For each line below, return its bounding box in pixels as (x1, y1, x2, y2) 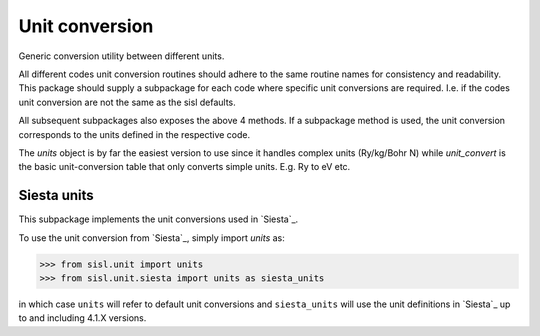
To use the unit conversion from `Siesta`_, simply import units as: (18, 231, 285, 244)
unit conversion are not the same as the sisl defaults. (18, 96, 237, 108)
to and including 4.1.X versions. (18, 312, 147, 324)
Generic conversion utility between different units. (18, 50, 225, 62)
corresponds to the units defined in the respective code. (18, 128, 251, 140)
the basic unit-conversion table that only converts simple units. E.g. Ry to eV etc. (18, 161, 351, 173)
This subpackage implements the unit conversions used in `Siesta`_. (18, 213, 299, 225)
